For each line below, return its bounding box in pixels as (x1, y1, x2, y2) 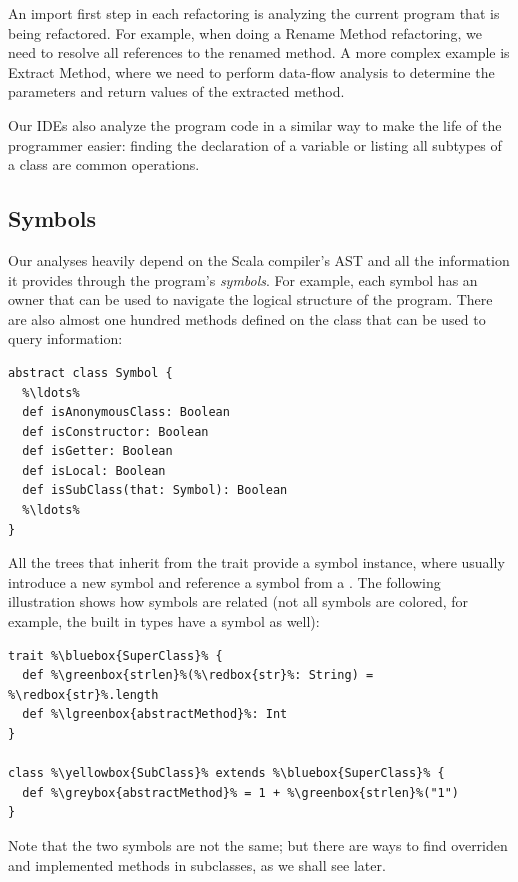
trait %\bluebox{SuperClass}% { (8, 648, 223, 663)
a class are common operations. (8, 154, 200, 175)
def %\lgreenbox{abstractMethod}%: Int (22, 707, 288, 722)
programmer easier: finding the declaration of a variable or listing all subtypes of (8, 134, 502, 155)
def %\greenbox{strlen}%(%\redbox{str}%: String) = (22, 668, 374, 683)
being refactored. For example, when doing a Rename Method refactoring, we (8, 22, 482, 43)
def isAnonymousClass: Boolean (22, 405, 230, 420)
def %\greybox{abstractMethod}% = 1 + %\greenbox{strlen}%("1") (22, 785, 460, 800)
